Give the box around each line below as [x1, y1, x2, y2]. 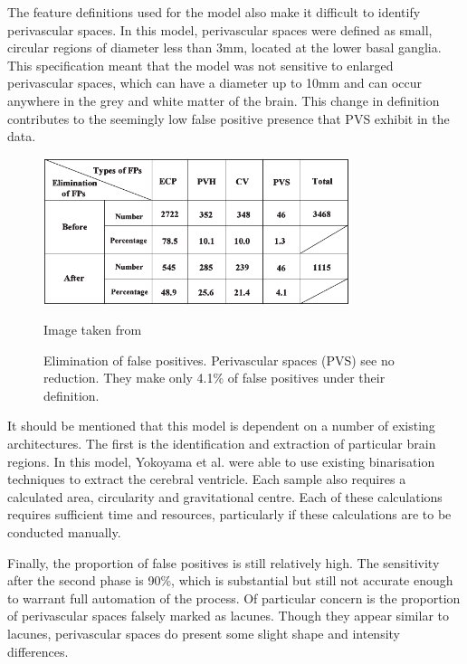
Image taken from [43, 320, 142, 339]
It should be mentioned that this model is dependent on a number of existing [7, 416, 435, 435]
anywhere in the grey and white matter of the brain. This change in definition [7, 90, 440, 109]
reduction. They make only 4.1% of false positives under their [43, 368, 386, 387]
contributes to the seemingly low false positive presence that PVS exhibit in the [7, 109, 450, 128]
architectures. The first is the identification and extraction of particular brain [7, 434, 436, 453]
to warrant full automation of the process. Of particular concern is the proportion [7, 588, 461, 607]
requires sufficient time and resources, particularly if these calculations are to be [7, 505, 452, 524]
